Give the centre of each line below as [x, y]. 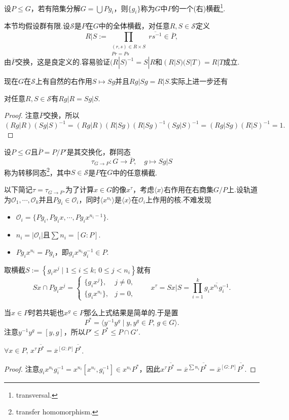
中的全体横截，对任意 [134, 26]
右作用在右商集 [189, 189]
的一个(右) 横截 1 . [199, 7]
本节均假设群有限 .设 [37, 26]
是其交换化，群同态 [99, 151]
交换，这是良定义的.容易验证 [63, 62]
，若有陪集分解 [56, 8]
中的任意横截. [135, 172]
